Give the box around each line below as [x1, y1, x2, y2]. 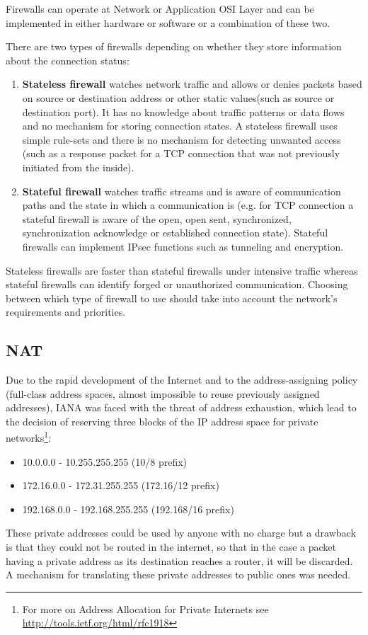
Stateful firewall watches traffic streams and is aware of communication [22, 183, 341, 198]
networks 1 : [6, 428, 51, 445]
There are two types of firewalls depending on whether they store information [6, 39, 342, 54]
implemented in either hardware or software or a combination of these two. [6, 15, 330, 30]
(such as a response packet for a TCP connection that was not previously [22, 146, 340, 161]
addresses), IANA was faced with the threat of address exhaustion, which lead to [6, 400, 357, 415]
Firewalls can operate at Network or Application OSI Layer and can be [6, 1, 314, 16]
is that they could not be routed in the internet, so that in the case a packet [6, 539, 336, 554]
